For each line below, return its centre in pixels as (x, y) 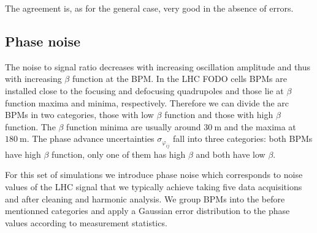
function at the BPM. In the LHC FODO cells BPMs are (179, 79)
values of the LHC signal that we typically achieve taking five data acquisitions (154, 186)
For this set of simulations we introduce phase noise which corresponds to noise (154, 175)
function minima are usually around (134, 126)
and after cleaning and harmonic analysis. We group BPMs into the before (145, 198)
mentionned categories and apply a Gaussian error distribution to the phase (147, 211)
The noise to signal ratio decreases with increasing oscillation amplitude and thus (158, 66)
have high (23, 154)
